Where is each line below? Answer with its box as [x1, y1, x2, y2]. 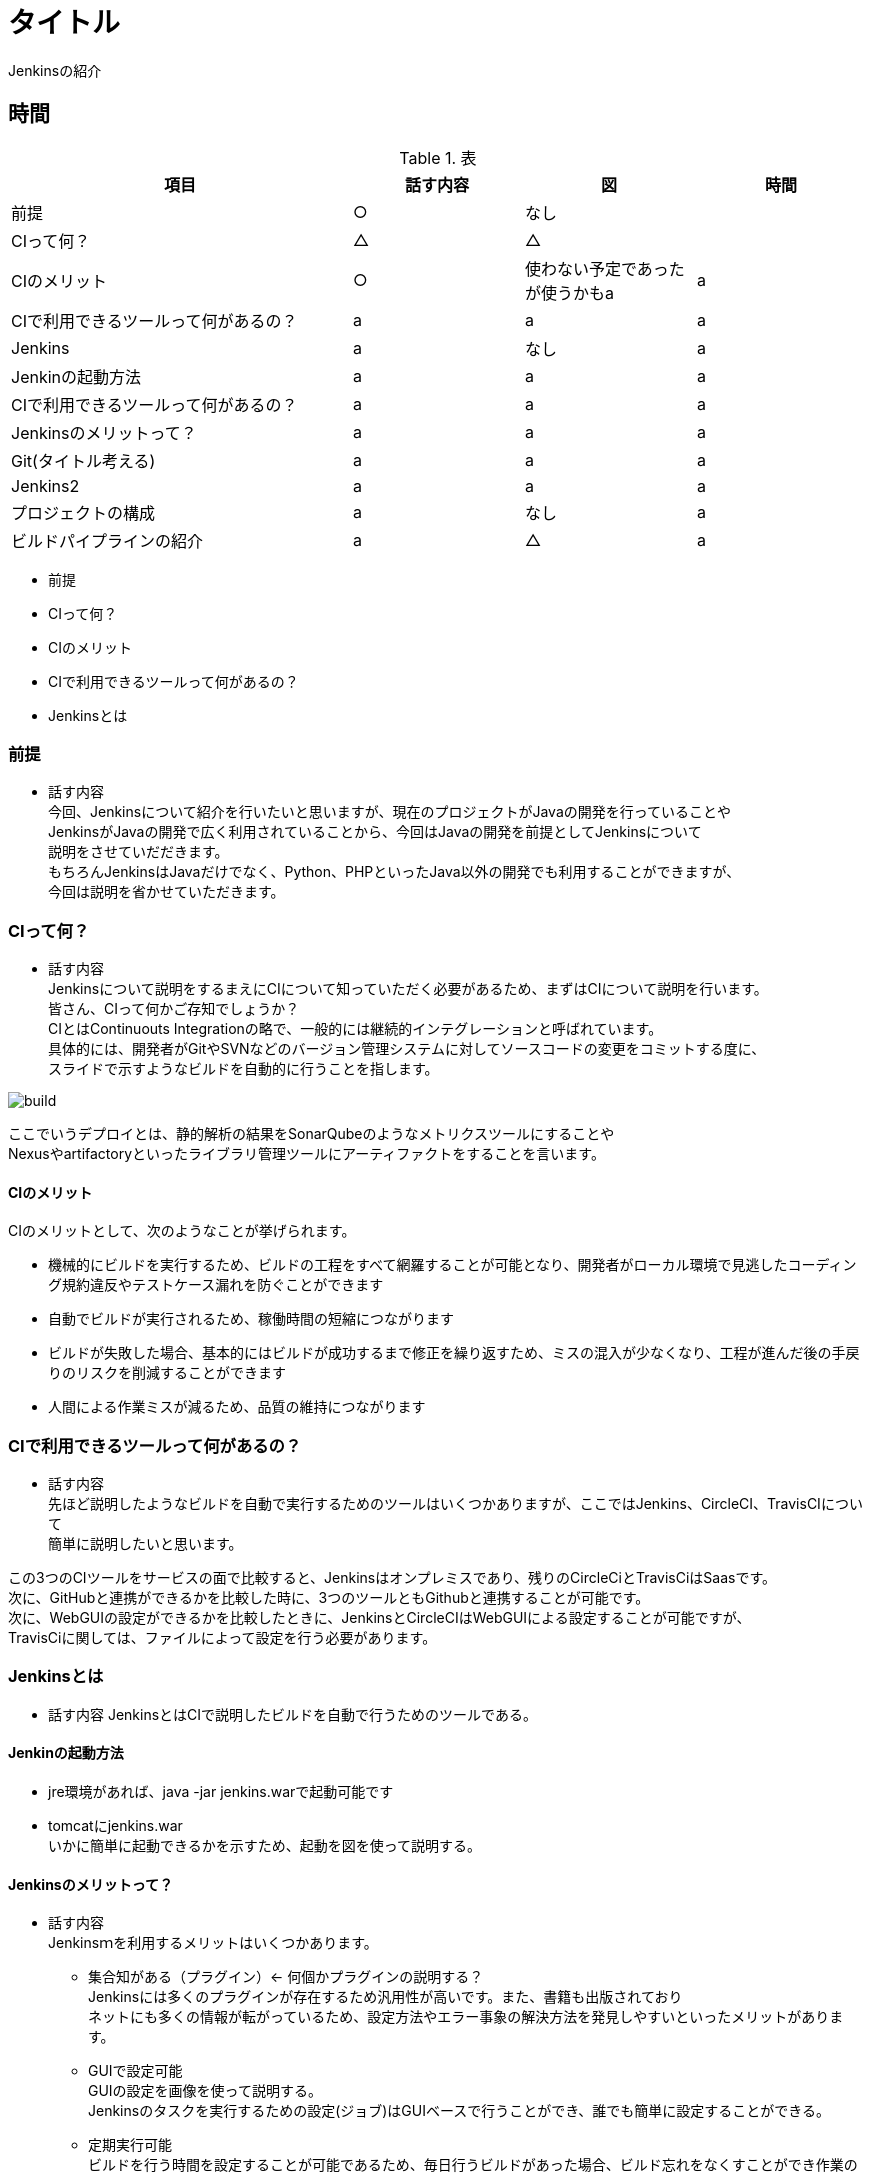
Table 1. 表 [399, 147, 477, 168]
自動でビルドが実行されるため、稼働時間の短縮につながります [48, 1310, 454, 1328]
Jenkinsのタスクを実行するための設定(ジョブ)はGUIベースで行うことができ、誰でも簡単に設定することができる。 [88, 2102, 831, 2120]
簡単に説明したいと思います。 [48, 1535, 243, 1553]
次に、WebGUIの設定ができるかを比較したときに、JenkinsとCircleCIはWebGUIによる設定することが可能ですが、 [8, 1609, 751, 1627]
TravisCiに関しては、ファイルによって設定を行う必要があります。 [8, 1629, 437, 1647]
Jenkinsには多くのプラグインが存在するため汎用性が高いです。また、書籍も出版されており [88, 1988, 683, 2006]
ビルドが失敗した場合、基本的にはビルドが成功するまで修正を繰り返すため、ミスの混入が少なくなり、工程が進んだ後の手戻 [48, 1344, 860, 1362]
